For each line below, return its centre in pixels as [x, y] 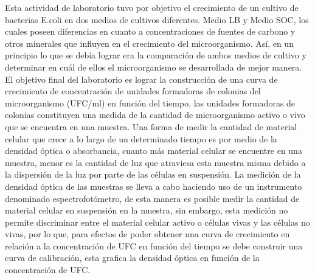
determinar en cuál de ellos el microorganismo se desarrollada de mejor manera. [154, 67]
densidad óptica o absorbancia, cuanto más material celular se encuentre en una [154, 151]
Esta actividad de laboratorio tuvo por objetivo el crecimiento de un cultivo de [152, 7]
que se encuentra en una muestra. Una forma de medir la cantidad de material [151, 126]
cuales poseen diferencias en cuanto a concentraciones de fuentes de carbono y [150, 31]
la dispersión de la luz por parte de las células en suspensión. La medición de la [153, 174]
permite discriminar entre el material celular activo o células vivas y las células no [157, 222]
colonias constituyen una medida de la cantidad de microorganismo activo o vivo [155, 115]
